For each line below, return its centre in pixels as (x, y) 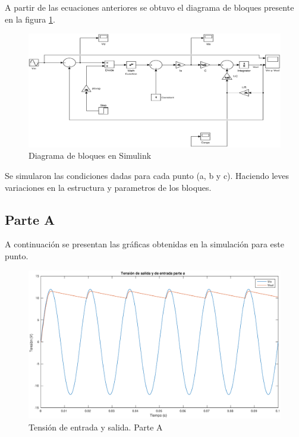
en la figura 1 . (30, 19)
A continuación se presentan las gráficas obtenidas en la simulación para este (145, 244)
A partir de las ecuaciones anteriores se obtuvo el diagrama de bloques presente (149, 7)
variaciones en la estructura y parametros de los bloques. (108, 187)
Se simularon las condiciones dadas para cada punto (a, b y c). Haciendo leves (147, 176)
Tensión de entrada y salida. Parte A (96, 427)
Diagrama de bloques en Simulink (90, 155)
